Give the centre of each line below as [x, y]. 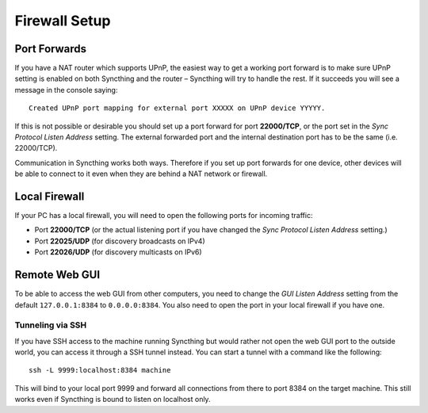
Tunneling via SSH [51, 325]
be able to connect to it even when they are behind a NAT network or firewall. [141, 174]
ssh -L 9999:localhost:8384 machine [100, 370]
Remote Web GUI [57, 275]
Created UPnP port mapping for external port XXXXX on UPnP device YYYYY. [177, 108]
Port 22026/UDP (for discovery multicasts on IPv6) [118, 252]
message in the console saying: [66, 90]
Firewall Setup [63, 21]
